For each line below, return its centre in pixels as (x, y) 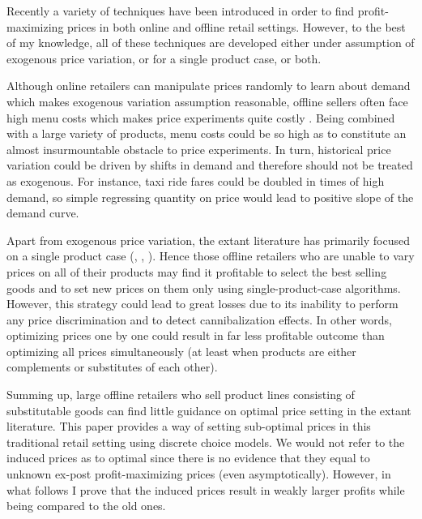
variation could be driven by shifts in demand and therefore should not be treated (210, 165)
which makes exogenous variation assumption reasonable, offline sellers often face (207, 101)
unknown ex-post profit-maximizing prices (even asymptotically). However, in (199, 474)
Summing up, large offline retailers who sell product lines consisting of (181, 395)
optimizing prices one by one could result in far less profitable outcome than (196, 335)
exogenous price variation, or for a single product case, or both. (164, 58)
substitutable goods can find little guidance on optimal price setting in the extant (209, 410)
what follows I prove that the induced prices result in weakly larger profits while (206, 489)
